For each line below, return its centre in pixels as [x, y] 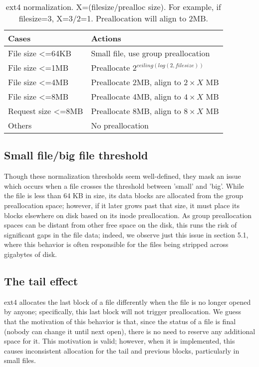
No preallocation [120, 125]
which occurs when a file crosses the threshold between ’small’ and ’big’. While [124, 185]
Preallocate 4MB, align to [136, 96]
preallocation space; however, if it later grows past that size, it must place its [122, 205]
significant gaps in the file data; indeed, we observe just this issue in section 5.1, [126, 234]
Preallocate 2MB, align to [136, 82]
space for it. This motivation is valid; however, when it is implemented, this [120, 341]
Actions [106, 38]
